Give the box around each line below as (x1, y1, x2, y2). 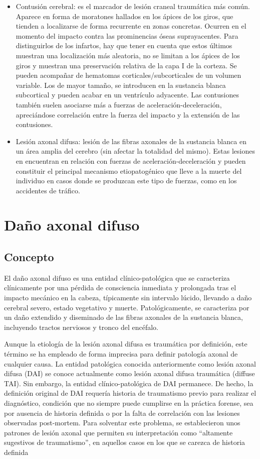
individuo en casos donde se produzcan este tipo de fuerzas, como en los (16, 175, 237, 186)
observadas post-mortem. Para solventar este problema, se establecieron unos (4, 417, 240, 428)
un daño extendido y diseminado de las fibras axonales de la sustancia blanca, (4, 312, 243, 322)
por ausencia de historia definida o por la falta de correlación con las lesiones (4, 407, 240, 418)
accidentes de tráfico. (16, 185, 80, 195)
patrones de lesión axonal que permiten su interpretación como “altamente (4, 427, 233, 437)
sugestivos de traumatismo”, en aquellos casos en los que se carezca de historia (4, 437, 245, 447)
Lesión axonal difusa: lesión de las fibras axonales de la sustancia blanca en (16, 136, 246, 146)
